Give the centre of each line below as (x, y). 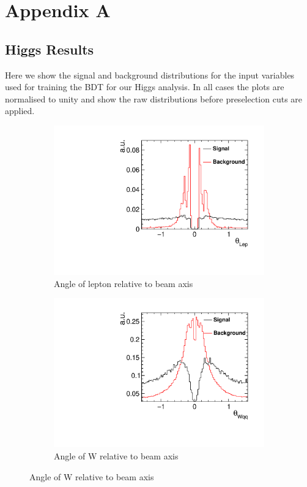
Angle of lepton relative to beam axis (124, 283)
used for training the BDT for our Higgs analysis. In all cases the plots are (145, 87)
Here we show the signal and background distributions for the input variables (150, 75)
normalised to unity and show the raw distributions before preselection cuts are (154, 98)
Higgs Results (50, 49)
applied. (20, 111)
